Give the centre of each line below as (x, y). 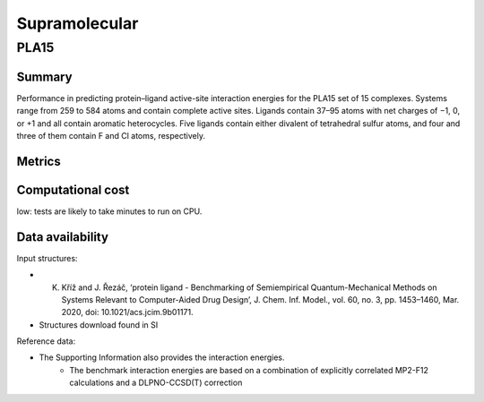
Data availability (63, 237)
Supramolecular (78, 23)
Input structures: (47, 258)
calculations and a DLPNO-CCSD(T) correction (156, 383)
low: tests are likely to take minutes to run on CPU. (109, 211)
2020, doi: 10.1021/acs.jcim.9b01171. (127, 312)
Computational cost (73, 189)
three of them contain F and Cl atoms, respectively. (111, 135)
